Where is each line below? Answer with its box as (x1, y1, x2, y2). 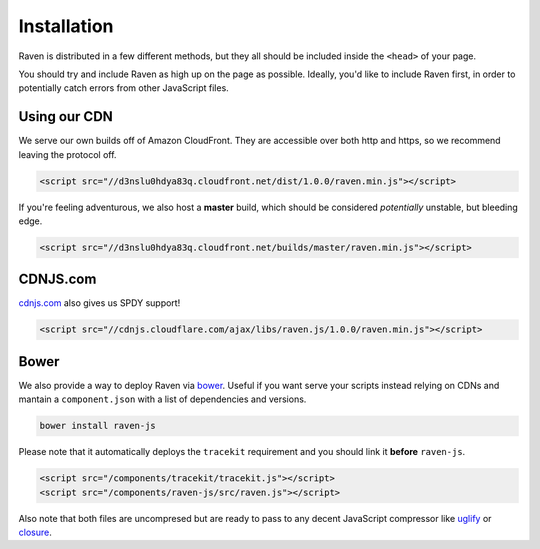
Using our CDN (18, 108, 114, 125)
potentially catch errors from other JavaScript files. (18, 82, 229, 94)
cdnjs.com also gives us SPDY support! (18, 297, 181, 309)
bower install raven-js (39, 420, 157, 432)
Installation (18, 15, 114, 37)
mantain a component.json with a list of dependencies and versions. (18, 393, 307, 405)
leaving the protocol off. (18, 148, 117, 160)
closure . (18, 526, 52, 539)
